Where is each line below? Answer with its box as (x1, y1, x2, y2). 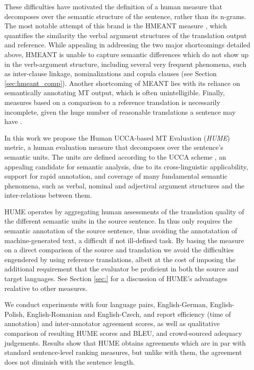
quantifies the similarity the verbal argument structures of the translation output (4, 30, 247, 40)
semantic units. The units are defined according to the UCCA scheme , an (4, 151, 226, 162)
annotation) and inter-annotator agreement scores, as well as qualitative (4, 318, 220, 329)
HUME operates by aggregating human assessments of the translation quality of (4, 206, 244, 216)
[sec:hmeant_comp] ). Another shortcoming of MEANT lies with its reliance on (4, 78, 240, 88)
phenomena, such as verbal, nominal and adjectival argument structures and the (4, 180, 245, 190)
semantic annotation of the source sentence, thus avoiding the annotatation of (4, 226, 237, 236)
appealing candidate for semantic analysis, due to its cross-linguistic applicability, (4, 161, 248, 171)
